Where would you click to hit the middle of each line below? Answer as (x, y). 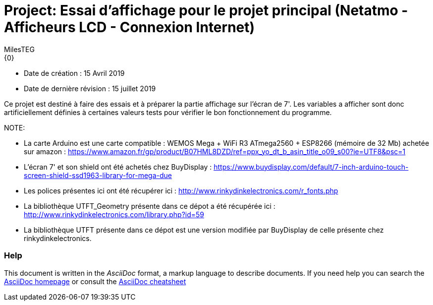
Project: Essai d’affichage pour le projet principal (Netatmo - (206, 10)
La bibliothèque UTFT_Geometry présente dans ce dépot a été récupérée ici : (150, 206)
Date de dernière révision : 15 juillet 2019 (90, 88)
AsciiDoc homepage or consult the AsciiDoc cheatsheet (95, 281)
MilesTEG (19, 49)
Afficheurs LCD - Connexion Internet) (130, 27)
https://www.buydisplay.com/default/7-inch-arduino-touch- (311, 167)
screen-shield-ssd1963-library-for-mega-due (98, 175)
